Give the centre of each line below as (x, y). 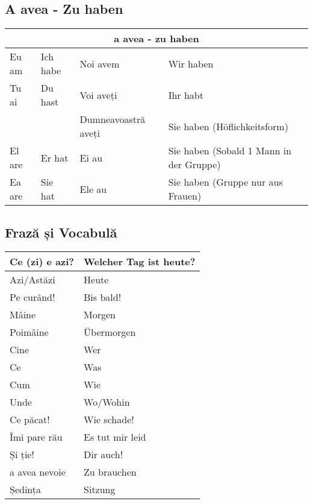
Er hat (54, 157)
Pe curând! (33, 297)
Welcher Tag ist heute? (140, 262)
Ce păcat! (30, 420)
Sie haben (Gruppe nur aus (225, 182)
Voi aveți (98, 95)
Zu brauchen (110, 472)
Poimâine (29, 332)
